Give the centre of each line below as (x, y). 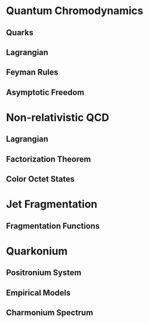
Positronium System (44, 273)
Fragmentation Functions (53, 226)
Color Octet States (40, 179)
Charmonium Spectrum (50, 313)
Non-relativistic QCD (58, 117)
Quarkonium (37, 251)
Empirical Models (39, 293)
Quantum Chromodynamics (75, 11)
